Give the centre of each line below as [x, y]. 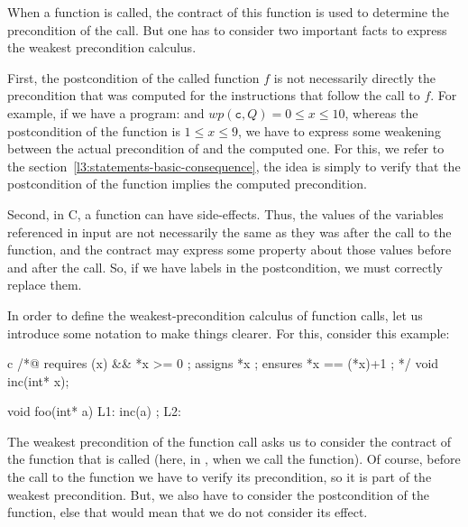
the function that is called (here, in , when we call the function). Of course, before [234, 459]
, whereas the [381, 112]
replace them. [45, 285]
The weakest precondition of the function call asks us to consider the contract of [229, 441]
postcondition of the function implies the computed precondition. [187, 184]
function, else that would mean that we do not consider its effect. [188, 512]
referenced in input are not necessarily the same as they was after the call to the [229, 231]
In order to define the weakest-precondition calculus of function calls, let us [215, 314]
